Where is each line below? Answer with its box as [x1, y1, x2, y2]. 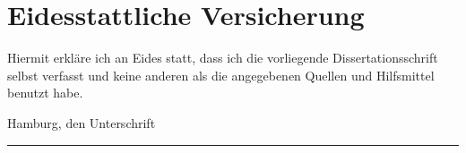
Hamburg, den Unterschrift [7, 113, 156, 132]
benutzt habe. [7, 83, 83, 102]
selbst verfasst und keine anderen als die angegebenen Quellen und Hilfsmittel [7, 65, 435, 84]
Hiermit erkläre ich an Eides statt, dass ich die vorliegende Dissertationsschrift [7, 48, 438, 67]
